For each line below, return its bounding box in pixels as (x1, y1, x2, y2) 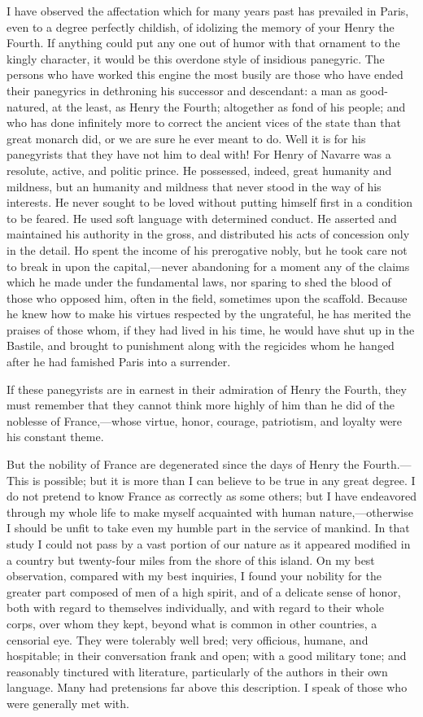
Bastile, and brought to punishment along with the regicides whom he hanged (7, 337, 395, 354)
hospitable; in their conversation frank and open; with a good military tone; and (7, 647, 407, 664)
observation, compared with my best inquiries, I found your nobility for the (7, 567, 382, 584)
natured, (7, 98, 49, 115)
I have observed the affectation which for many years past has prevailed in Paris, (7, 2, 409, 19)
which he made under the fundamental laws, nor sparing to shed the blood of (7, 273, 391, 291)
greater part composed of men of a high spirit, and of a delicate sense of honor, (7, 583, 401, 600)
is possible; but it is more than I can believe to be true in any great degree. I (32, 471, 416, 488)
